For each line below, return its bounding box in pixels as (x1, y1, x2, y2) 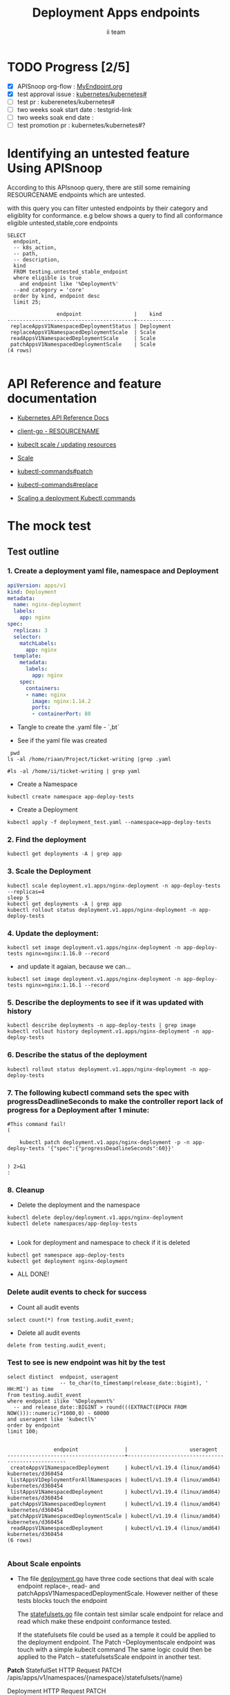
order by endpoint (7, 1422, 60, 1429)
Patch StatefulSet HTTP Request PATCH (7, 1666, 122, 1674)
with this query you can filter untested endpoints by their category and (7, 204, 209, 212)
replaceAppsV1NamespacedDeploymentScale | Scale (10, 329, 156, 336)
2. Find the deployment (7, 835, 86, 845)
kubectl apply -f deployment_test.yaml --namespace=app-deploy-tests (7, 819, 212, 826)
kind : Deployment (7, 588, 57, 595)
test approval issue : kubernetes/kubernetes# (17, 90, 147, 98)
